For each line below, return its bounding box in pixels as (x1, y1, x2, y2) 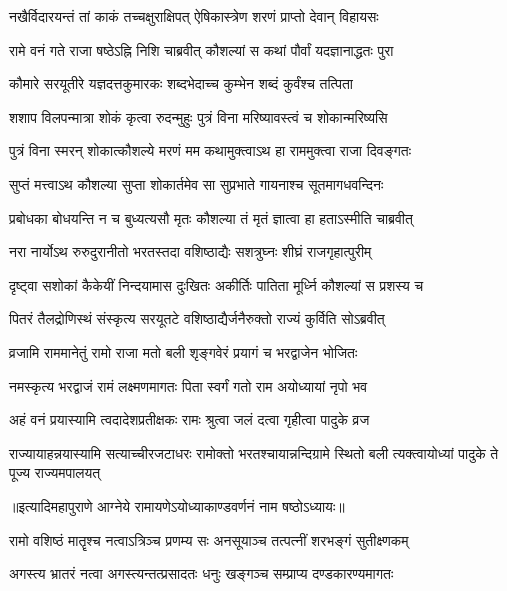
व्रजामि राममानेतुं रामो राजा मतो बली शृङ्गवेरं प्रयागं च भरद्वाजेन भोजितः (9, 341, 358, 362)
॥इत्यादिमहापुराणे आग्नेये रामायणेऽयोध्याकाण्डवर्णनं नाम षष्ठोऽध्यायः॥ (9, 495, 345, 516)
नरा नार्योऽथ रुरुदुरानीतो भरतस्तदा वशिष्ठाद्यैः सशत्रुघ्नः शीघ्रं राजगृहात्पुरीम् (9, 241, 372, 262)
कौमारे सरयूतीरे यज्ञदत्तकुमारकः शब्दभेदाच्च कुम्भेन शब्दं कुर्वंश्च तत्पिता (9, 73, 354, 94)
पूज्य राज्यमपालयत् (9, 462, 101, 483)
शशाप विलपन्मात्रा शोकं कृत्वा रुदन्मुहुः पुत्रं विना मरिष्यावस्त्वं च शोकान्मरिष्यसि (9, 106, 388, 127)
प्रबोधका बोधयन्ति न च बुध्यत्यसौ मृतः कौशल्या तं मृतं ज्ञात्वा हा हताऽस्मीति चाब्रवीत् (9, 207, 413, 228)
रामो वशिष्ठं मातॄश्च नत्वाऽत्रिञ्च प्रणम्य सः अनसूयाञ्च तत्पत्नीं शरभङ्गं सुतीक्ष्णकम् (9, 529, 409, 550)
